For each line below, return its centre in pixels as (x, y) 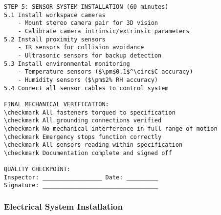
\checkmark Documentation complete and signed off (88, 153)
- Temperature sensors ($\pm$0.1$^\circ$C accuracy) (105, 72)
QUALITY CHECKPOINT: (37, 169)
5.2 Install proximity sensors (55, 39)
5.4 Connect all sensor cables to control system (86, 88)
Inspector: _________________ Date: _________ (81, 177)
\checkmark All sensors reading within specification (93, 145)
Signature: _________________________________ (81, 186)
